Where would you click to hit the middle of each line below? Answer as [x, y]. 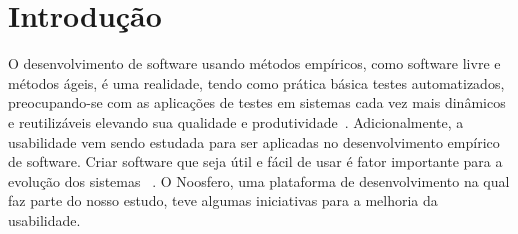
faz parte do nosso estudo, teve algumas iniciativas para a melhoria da [223, 200]
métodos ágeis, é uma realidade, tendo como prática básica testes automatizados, [256, 82]
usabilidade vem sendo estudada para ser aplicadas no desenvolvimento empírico [254, 141]
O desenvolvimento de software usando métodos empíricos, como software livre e [254, 63]
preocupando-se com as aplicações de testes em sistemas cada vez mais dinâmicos [257, 102]
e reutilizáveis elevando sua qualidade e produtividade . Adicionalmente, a [236, 121]
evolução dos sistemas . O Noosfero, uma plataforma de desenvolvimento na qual [259, 180]
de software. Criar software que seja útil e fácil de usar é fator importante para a [255, 161]
